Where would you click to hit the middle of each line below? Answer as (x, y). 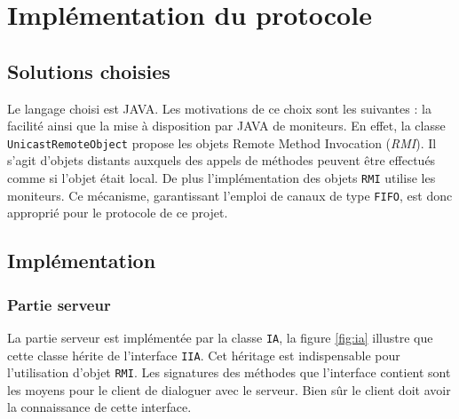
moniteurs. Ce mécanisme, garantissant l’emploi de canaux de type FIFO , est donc (230, 195)
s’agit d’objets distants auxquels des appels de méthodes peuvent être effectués (222, 160)
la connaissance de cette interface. (99, 407)
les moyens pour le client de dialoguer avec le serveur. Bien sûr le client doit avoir (229, 389)
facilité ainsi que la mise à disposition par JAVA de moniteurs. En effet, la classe (226, 126)
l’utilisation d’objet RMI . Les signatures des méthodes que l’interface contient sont (229, 372)
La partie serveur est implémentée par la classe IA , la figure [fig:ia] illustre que (220, 337)
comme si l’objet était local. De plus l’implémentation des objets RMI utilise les (222, 178)
